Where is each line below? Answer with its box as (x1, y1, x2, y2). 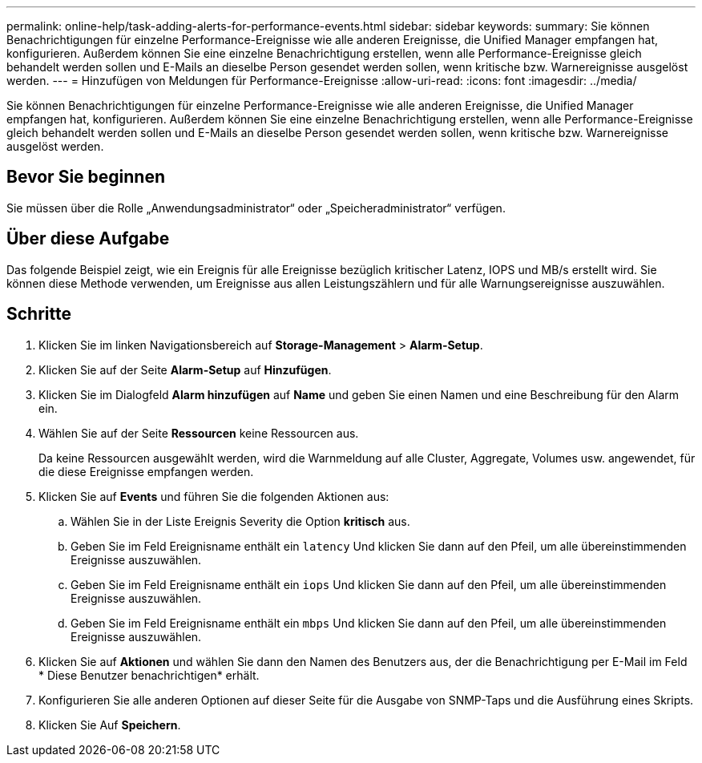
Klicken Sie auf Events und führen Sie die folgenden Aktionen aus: (38, 489, 389, 503)
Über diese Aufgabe (6, 228, 170, 249)
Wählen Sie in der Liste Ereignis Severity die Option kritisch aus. (71, 514, 410, 528)
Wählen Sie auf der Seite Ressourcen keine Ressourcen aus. (38, 426, 359, 440)
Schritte (6, 304, 71, 325)
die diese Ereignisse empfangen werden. (38, 464, 254, 478)
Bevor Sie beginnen (6, 167, 166, 188)
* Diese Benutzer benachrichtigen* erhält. (38, 668, 260, 682)
